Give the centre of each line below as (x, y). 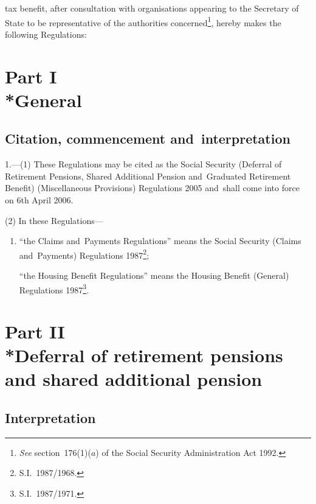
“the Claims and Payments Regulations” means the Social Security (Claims (160, 241)
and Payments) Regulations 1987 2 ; (84, 254)
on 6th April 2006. (39, 199)
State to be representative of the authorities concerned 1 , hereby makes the (143, 21)
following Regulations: (46, 34)
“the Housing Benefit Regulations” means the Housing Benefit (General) (154, 275)
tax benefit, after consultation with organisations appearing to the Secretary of (152, 8)
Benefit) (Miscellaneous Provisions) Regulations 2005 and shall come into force (152, 188)
